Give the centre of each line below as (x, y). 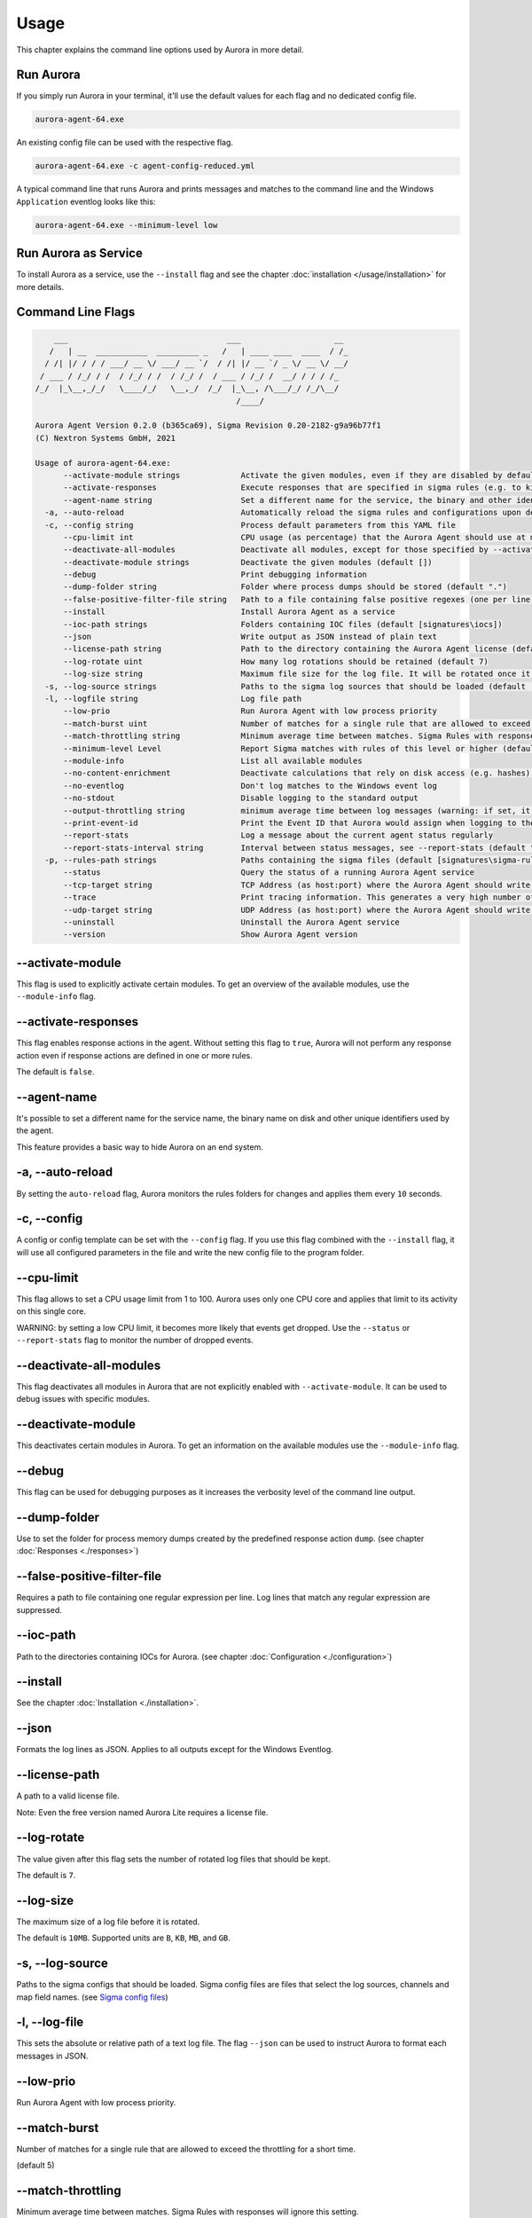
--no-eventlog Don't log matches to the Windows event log (250, 786)
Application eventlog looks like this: (86, 201)
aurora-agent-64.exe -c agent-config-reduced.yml (145, 166)
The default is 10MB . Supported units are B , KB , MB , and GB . (123, 1938)
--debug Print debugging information (215, 575)
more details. (40, 287)
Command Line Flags (76, 312)
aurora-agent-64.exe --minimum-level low (126, 225)
